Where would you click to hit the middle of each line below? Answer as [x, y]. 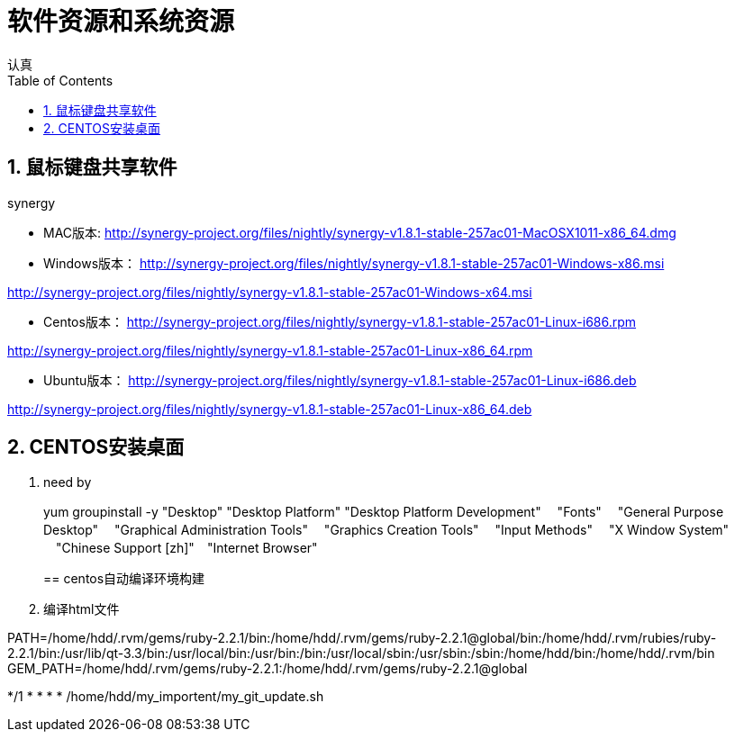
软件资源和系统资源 [121, 22]
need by [68, 482]
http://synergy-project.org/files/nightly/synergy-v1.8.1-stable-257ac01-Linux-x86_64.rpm [270, 350]
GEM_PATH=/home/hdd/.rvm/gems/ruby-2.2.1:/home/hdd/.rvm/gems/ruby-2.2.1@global [268, 669]
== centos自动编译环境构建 [124, 579]
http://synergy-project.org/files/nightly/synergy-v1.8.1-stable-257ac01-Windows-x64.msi [270, 292]
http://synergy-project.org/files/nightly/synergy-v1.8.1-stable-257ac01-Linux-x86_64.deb [270, 409]
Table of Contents [60, 80]
